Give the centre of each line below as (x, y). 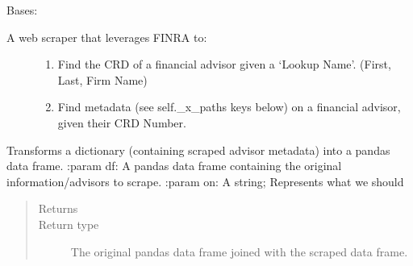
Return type (69, 224)
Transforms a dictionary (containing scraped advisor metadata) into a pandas (198, 150)
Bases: (22, 10)
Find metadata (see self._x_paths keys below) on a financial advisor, (229, 107)
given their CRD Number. (122, 122)
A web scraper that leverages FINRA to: (107, 37)
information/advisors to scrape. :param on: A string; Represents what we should (205, 181)
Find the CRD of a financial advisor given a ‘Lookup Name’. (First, (224, 64)
